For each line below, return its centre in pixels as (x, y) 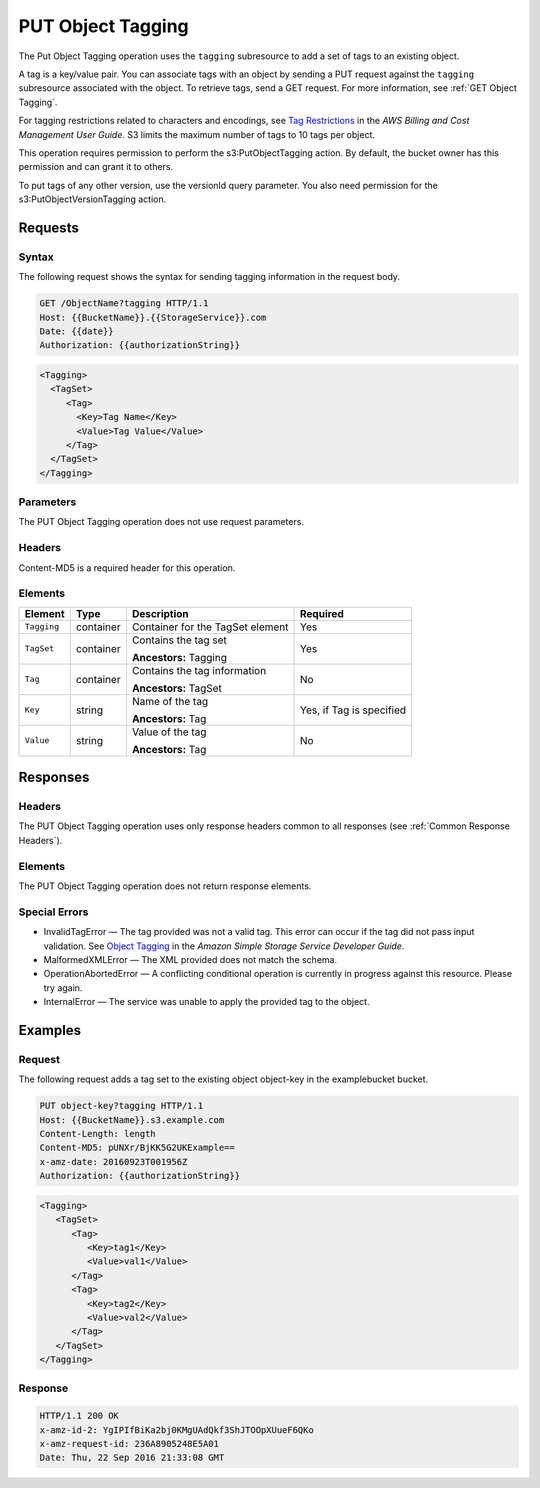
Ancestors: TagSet (176, 688)
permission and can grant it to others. (96, 167)
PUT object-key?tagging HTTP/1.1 (121, 1106)
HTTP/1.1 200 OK (79, 1416)
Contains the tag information (199, 670)
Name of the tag (170, 701)
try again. (63, 987)
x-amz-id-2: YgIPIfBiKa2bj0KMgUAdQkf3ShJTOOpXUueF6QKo (176, 1429)
